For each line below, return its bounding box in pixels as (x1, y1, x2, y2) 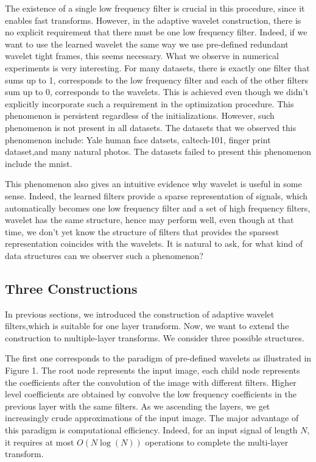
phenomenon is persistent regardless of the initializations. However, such (5, 109, 275, 122)
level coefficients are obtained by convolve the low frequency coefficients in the (5, 388, 297, 400)
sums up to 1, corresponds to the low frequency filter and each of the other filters (5, 73, 308, 86)
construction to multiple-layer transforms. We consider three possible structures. (5, 331, 304, 344)
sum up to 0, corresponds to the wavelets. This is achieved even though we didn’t (5, 85, 309, 98)
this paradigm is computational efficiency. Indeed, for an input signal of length (5, 424, 298, 436)
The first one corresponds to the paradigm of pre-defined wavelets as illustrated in (5, 352, 312, 364)
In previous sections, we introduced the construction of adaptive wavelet (5, 307, 275, 320)
